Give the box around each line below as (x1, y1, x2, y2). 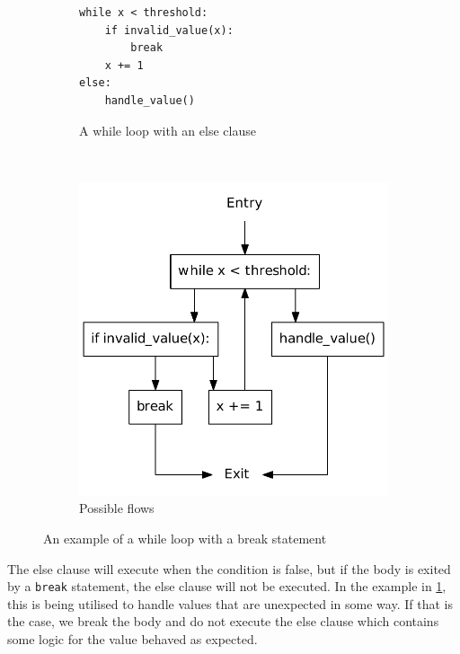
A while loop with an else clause (79, 120, 256, 139)
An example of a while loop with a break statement (43, 528, 327, 547)
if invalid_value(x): (104, 23, 234, 37)
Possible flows (79, 499, 155, 517)
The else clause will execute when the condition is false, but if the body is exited (7, 559, 451, 578)
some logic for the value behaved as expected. (7, 629, 258, 648)
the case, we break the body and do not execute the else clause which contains (7, 612, 439, 631)
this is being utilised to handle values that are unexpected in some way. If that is (7, 594, 453, 613)
